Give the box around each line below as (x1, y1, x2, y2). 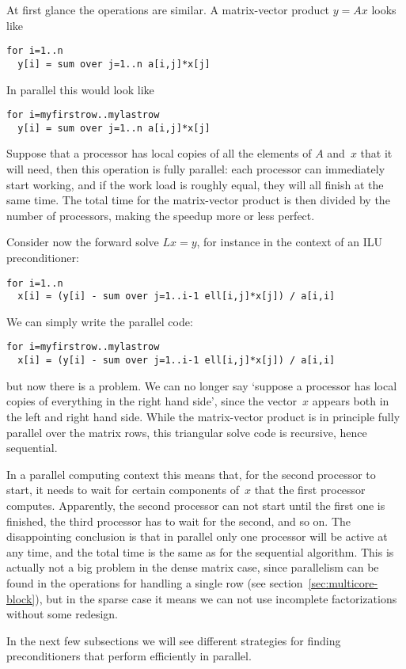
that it (360, 145, 393, 162)
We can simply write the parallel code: (6, 313, 193, 329)
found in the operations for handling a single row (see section (6, 574, 303, 591)
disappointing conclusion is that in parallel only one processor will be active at (6, 528, 388, 545)
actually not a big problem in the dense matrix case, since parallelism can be (6, 559, 379, 576)
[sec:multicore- (308, 574, 378, 591)
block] (6, 590, 36, 606)
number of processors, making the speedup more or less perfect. (6, 207, 315, 223)
